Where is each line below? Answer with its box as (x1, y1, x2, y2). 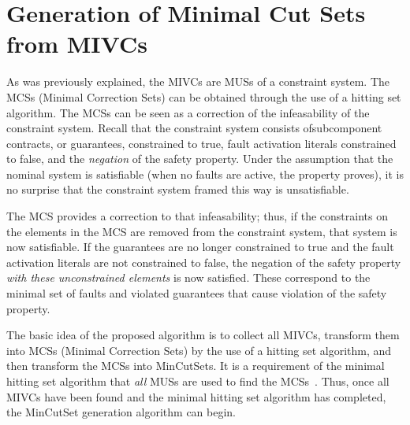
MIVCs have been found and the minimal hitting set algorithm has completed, (6, 388, 386, 405)
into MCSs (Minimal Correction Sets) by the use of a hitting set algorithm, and (6, 342, 392, 358)
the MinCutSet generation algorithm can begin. (6, 404, 237, 420)
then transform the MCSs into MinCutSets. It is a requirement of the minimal (6, 357, 385, 374)
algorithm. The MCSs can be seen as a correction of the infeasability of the (6, 104, 370, 120)
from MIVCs (6, 28, 147, 60)
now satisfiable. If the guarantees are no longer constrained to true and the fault (6, 238, 394, 255)
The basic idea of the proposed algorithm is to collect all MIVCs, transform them (6, 327, 400, 343)
